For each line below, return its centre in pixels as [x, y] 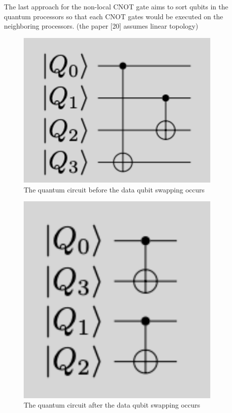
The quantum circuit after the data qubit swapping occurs [112, 405]
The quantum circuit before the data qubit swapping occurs [114, 189]
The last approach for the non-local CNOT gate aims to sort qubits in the [116, 6]
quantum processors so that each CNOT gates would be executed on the [114, 16]
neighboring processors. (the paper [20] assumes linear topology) [101, 26]
